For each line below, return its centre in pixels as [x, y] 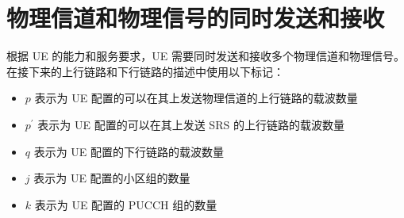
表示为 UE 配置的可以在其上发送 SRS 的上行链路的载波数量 [191, 124]
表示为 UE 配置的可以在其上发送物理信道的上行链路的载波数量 [196, 98]
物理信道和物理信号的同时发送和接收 [196, 18]
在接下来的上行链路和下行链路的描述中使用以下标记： [145, 71]
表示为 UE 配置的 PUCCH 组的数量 [126, 204]
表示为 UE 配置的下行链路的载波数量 [129, 151]
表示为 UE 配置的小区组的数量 [112, 178]
